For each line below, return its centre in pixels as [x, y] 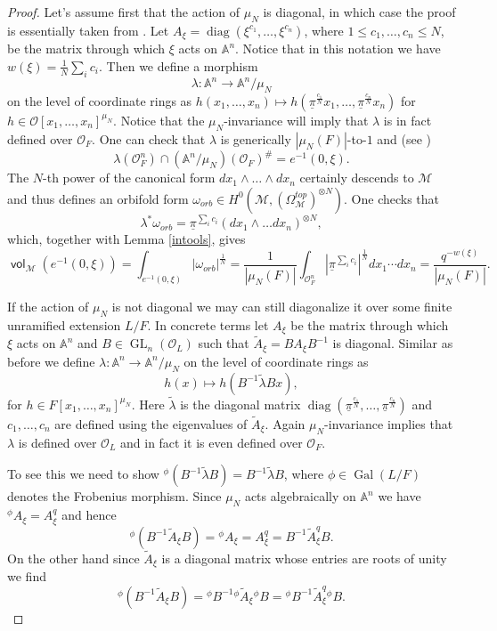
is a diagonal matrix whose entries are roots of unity [304, 558]
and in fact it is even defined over [212, 442]
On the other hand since [73, 558]
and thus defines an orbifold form [98, 198]
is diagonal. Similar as [393, 343]
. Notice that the [159, 120]
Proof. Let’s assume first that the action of [124, 12]
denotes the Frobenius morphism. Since [114, 496]
